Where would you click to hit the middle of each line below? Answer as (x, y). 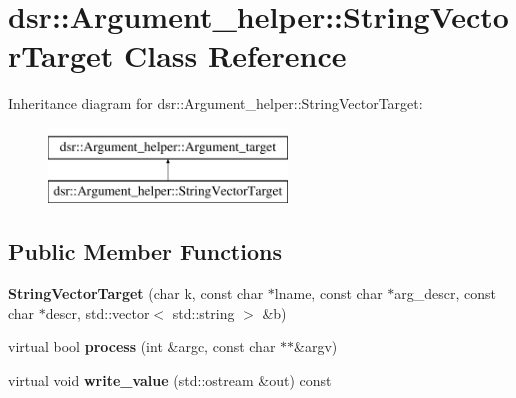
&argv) (316, 346)
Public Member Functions (145, 251)
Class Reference (235, 55)
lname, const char (328, 293)
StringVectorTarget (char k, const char (136, 293)
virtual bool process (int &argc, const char (142, 346)
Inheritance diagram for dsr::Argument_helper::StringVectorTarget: (215, 103)
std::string (203, 312)
